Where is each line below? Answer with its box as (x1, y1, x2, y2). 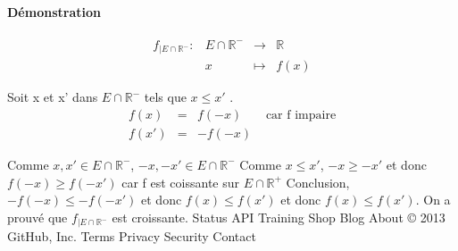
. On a (415, 190, 451, 209)
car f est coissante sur (121, 172, 240, 191)
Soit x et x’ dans (7, 88, 98, 106)
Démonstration (7, 2, 101, 21)
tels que (144, 88, 187, 106)
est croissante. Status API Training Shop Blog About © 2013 (112, 207, 446, 226)
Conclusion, (286, 172, 350, 191)
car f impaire (265, 108, 337, 121)
